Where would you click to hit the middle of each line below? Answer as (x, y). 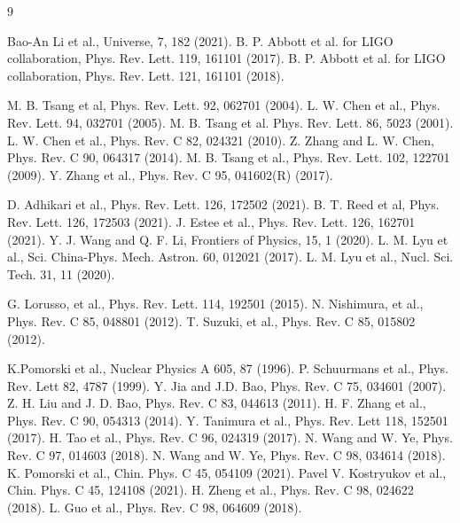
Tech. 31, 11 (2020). (61, 273)
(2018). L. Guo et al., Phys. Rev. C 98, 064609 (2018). (155, 507)
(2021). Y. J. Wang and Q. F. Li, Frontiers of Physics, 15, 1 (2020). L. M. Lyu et (228, 239)
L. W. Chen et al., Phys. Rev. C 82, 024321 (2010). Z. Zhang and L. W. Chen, (221, 140)
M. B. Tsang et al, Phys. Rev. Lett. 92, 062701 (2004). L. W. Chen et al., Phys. (224, 105)
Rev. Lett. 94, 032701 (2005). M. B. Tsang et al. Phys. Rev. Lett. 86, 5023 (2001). (230, 122)
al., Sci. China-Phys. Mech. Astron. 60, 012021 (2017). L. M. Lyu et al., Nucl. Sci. (230, 257)
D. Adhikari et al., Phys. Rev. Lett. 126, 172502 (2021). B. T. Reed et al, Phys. (223, 204)
